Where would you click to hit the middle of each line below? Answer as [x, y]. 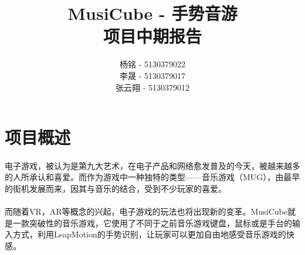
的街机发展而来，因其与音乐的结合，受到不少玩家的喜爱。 [116, 189]
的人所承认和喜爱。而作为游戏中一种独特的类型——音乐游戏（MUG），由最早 [152, 177]
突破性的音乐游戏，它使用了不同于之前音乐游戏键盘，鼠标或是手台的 [160, 223]
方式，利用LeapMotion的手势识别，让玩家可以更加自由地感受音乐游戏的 [149, 234]
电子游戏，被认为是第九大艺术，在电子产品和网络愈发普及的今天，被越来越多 [152, 165]
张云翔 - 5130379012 [152, 87]
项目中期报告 [152, 36]
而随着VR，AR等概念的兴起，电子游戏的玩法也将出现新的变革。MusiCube [146, 211]
